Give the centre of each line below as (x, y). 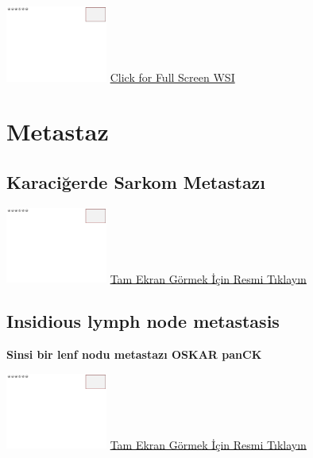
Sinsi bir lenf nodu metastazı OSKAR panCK (134, 354)
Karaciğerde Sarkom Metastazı (136, 181)
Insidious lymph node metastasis (143, 321)
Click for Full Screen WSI (172, 77)
